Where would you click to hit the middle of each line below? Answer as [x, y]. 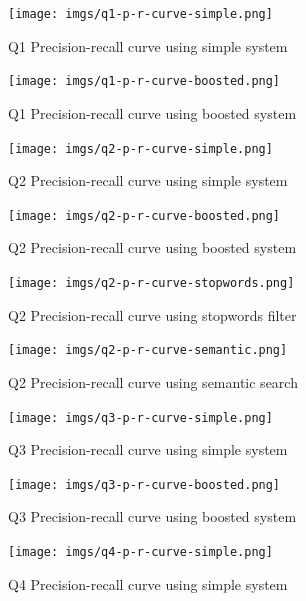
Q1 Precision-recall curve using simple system [148, 45]
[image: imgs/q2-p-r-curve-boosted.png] [144, 215]
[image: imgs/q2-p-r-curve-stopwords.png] [151, 283]
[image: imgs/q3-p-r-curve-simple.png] [140, 417]
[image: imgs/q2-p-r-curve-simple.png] [140, 148]
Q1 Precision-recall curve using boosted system [152, 112]
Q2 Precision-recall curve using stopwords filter [152, 314]
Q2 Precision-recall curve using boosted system [152, 247]
